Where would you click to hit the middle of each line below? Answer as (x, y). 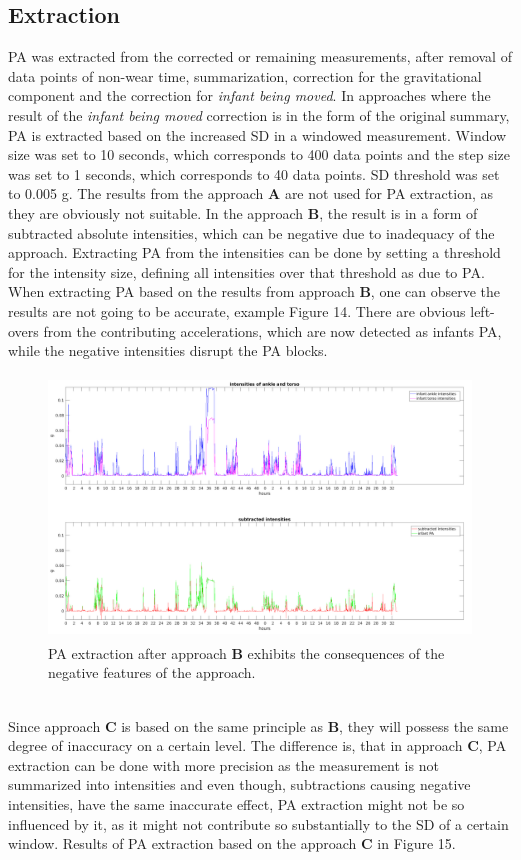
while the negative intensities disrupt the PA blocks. (168, 350)
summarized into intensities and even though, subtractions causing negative (239, 784)
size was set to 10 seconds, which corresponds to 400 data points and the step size (259, 154)
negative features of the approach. (152, 672)
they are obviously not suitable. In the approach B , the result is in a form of (243, 212)
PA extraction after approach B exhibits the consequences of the (246, 652)
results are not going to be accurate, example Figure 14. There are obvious (237, 310)
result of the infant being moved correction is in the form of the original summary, (259, 114)
